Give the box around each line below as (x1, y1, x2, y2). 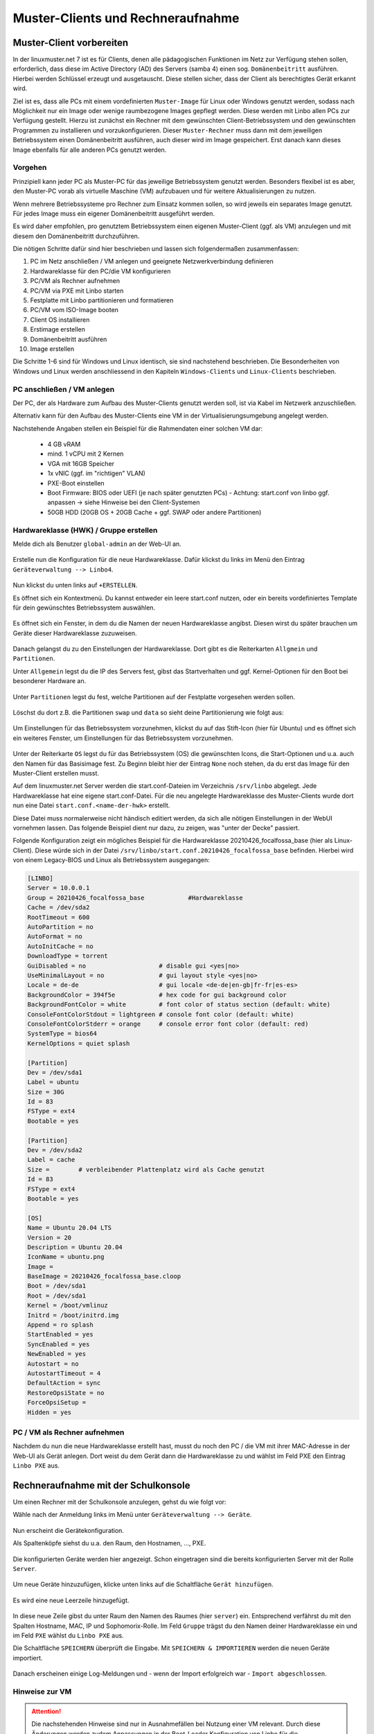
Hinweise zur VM (12, 1686, 72, 1696)
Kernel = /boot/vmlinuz (27, 1301, 109, 1310)
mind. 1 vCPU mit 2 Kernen (47, 449, 124, 458)
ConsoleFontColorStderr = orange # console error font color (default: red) (27, 1020, 309, 1028)
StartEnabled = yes (27, 1330, 93, 1339)
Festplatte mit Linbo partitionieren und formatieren (30, 296, 174, 304)
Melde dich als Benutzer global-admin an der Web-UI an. (12, 540, 181, 548)
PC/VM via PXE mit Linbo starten (30, 286, 124, 295)
